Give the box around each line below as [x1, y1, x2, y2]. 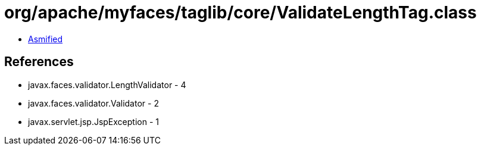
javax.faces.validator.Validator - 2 [28, 98, 159, 108]
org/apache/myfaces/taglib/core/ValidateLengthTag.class [4, 2, 477, 23]
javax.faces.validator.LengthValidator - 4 [28, 79, 186, 90]
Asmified [28, 33, 63, 44]
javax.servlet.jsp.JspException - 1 [28, 116, 159, 127]
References [4, 54, 74, 70]
